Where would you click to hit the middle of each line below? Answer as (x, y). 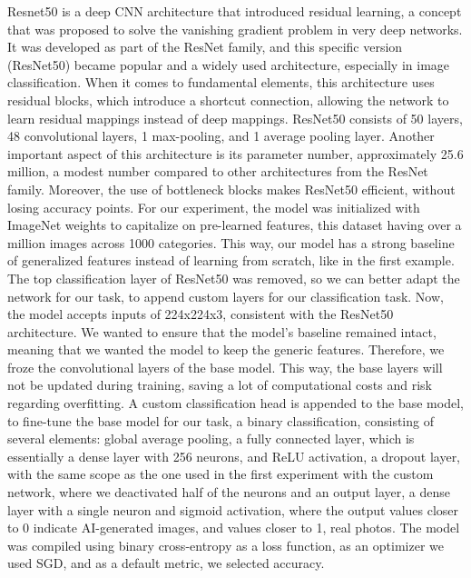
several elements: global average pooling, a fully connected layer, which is (211, 438)
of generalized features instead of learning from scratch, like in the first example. (231, 260)
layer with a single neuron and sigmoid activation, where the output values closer (233, 509)
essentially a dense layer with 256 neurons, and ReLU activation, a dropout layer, (234, 456)
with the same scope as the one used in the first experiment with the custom (221, 474)
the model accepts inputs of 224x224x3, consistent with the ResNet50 (201, 314)
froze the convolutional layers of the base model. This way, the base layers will (225, 367)
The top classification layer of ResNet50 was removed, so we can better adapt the (234, 278)
